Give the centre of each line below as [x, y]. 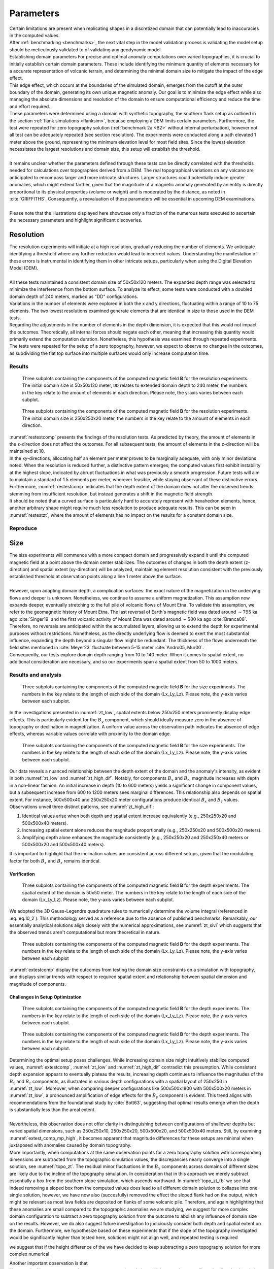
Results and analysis [36, 675]
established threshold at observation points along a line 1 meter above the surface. [96, 577]
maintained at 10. [27, 451]
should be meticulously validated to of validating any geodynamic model [85, 49]
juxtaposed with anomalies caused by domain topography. [71, 1145]
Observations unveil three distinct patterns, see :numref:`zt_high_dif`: [82, 807]
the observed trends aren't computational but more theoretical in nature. [85, 932]
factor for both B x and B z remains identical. [55, 861]
